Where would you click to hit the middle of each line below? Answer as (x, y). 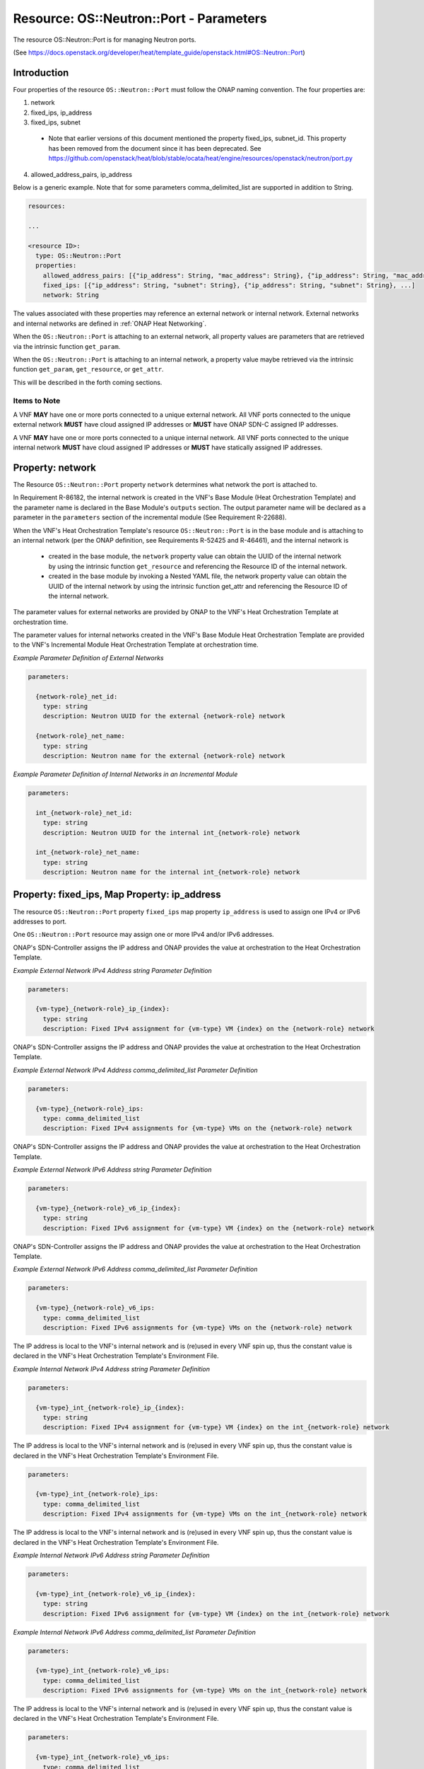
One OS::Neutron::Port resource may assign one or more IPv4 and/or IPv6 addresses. (144, 935)
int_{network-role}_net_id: (84, 813)
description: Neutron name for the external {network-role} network (164, 756)
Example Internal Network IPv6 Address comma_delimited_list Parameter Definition (134, 1632)
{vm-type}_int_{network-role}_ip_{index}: (110, 1407)
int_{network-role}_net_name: (88, 852)
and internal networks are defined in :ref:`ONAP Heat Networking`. (110, 323)
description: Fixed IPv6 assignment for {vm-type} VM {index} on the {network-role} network (208, 1228)
